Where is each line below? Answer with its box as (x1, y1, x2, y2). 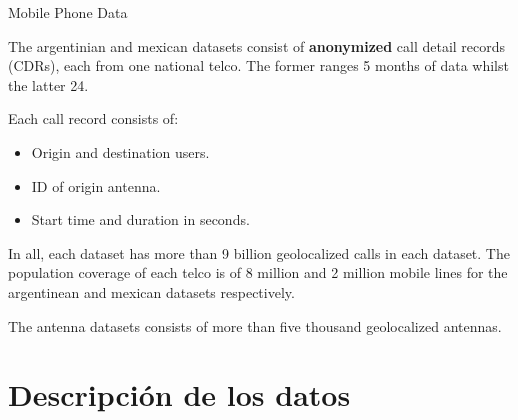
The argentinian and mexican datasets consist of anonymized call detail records (8, 35, 506, 56)
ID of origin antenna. (31, 175, 161, 196)
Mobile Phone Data (8, 2, 128, 22)
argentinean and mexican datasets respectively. (8, 281, 295, 302)
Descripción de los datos (8, 374, 351, 415)
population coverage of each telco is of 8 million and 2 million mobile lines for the (8, 262, 508, 283)
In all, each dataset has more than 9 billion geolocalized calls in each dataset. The (8, 242, 510, 263)
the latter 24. (8, 74, 89, 95)
